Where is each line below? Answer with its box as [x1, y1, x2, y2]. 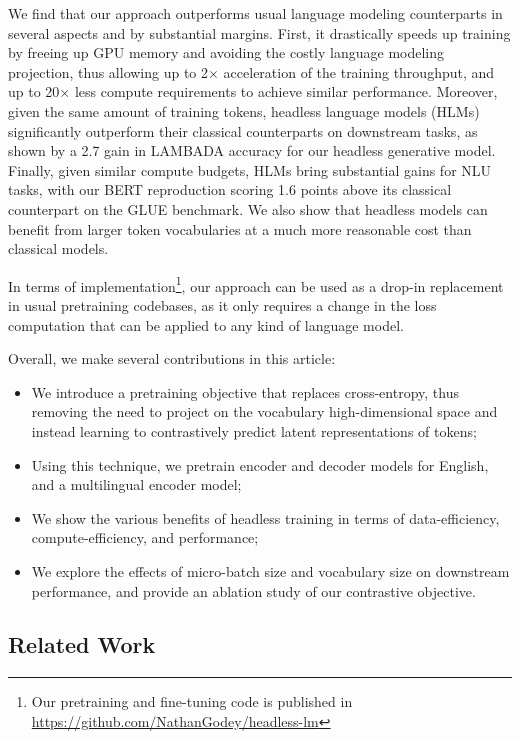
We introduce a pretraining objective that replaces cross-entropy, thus [31, 381, 459, 402]
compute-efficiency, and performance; [31, 527, 259, 548]
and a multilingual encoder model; [31, 474, 242, 495]
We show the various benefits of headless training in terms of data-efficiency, [31, 507, 500, 528]
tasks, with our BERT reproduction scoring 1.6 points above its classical [8, 179, 452, 200]
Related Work [8, 629, 156, 660]
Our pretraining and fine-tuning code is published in [31, 691, 353, 712]
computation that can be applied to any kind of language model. [8, 314, 404, 335]
